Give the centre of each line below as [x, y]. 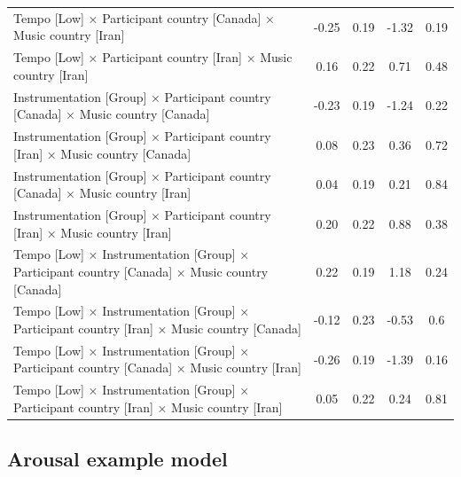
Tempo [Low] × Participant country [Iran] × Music [153, 57]
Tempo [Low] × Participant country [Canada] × [144, 17]
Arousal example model [117, 459]
